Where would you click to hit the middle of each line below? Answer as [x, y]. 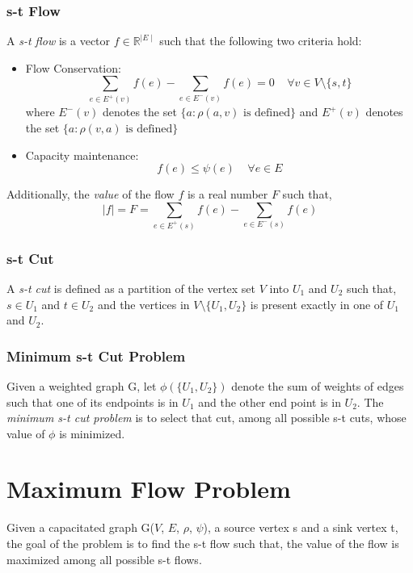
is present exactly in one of [317, 304]
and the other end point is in [270, 402]
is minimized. [92, 433]
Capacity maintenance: [82, 155]
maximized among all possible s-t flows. [104, 559]
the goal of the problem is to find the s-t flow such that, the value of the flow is [203, 543]
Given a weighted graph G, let [82, 385]
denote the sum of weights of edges [318, 385]
